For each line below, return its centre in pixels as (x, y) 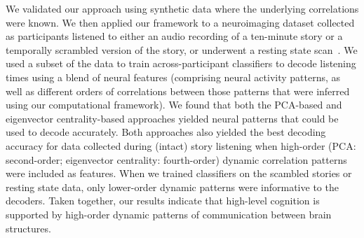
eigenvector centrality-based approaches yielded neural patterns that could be (172, 118)
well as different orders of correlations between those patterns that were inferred (178, 91)
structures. (28, 228)
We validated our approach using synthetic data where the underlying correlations (182, 8)
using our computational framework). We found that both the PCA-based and (174, 105)
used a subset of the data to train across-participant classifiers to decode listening (181, 63)
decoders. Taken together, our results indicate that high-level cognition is (163, 201)
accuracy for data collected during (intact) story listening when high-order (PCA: (181, 145)
